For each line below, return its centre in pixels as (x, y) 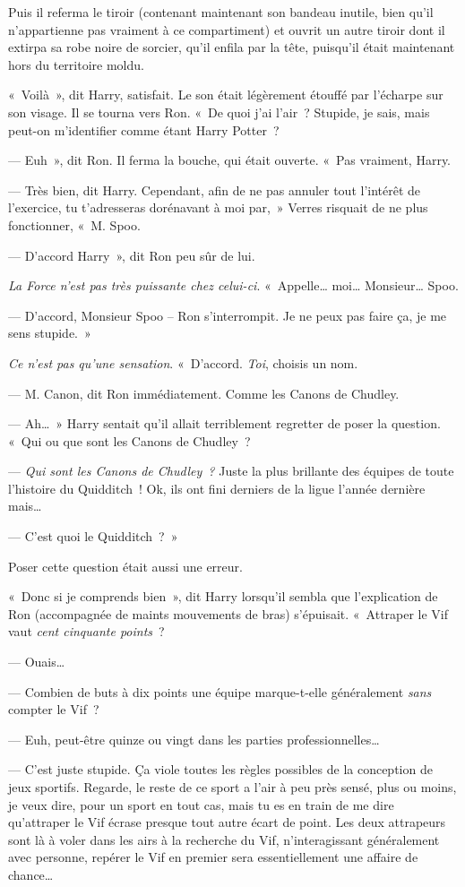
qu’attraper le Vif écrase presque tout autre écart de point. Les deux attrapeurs (227, 822)
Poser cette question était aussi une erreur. (125, 566)
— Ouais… (37, 662)
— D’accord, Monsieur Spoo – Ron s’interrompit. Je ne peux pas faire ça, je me (228, 315)
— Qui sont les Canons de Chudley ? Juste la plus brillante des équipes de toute (231, 471)
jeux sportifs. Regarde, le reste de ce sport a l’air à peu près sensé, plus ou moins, (232, 787)
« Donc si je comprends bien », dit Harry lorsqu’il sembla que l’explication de (223, 596)
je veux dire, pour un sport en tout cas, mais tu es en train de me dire (201, 804)
